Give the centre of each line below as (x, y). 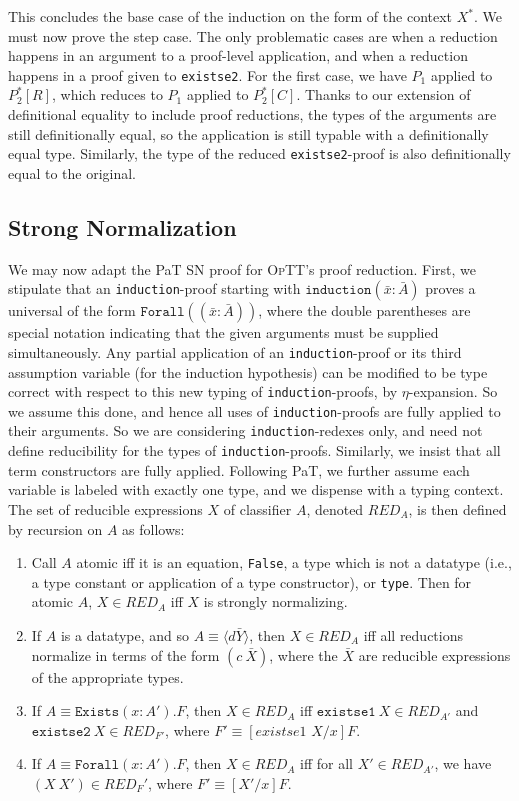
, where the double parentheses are (364, 310)
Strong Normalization (122, 226)
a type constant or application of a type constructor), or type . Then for (251, 581)
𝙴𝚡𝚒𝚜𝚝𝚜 (97, 712)
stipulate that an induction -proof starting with (154, 288)
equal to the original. (72, 172)
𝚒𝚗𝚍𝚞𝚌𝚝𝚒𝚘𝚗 (338, 290)
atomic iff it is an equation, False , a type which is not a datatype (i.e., (294, 562)
